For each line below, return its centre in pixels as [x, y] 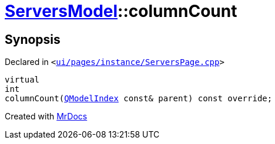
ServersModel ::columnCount [121, 11]
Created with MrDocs [46, 116]
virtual [22, 80]
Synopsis [33, 39]
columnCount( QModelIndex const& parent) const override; [139, 99]
